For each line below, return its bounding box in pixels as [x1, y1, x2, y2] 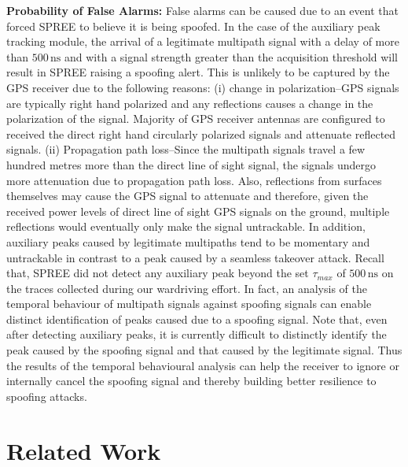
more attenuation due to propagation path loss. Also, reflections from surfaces [6, 172, 382, 188]
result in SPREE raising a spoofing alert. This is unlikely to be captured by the [6, 64, 390, 80]
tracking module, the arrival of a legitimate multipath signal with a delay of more [6, 33, 399, 50]
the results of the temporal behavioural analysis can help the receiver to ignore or [6, 357, 399, 373]
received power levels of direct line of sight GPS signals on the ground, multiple [6, 202, 390, 219]
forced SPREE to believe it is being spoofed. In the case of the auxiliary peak [6, 17, 380, 34]
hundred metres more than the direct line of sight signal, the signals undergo [6, 156, 376, 172]
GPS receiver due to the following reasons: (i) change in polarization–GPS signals [6, 79, 399, 95]
